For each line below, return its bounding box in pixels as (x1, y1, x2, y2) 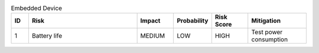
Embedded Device (11, 4, 62, 12)
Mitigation (251, 16, 281, 25)
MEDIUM (140, 32, 165, 40)
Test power (251, 28, 283, 37)
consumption (251, 35, 288, 44)
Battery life (31, 32, 63, 40)
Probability (177, 16, 209, 25)
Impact (140, 16, 161, 25)
